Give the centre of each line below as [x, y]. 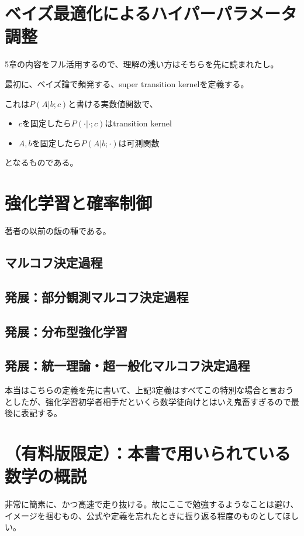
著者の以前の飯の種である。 [58, 231]
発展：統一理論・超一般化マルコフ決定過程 [127, 365]
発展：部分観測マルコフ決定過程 [97, 296]
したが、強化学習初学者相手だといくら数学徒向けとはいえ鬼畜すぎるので [152, 401]
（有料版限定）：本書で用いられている [148, 453]
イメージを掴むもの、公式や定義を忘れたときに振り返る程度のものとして [144, 515]
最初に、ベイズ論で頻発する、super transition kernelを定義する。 [127, 83]
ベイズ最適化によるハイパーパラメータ [151, 13]
